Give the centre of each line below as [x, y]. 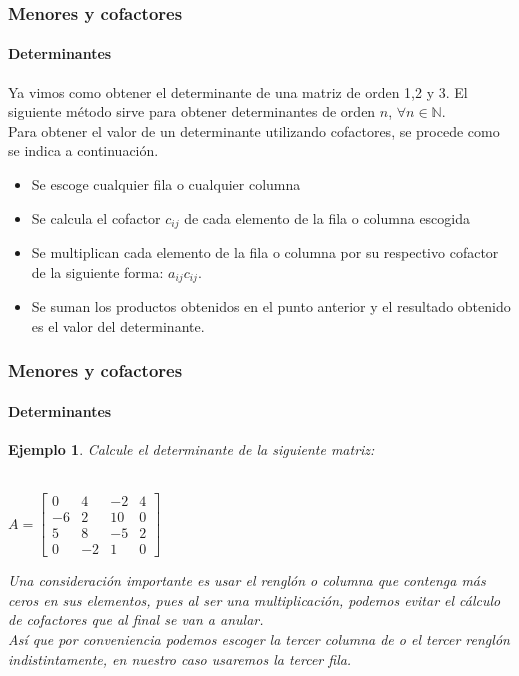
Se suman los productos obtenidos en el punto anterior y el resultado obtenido [271, 306]
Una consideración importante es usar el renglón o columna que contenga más [247, 580]
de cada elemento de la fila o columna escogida [327, 217]
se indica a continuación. [83, 150]
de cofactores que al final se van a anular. [136, 619]
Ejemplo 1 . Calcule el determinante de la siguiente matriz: [191, 448]
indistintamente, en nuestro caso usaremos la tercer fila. [180, 658]
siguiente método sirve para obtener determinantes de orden [192, 111]
